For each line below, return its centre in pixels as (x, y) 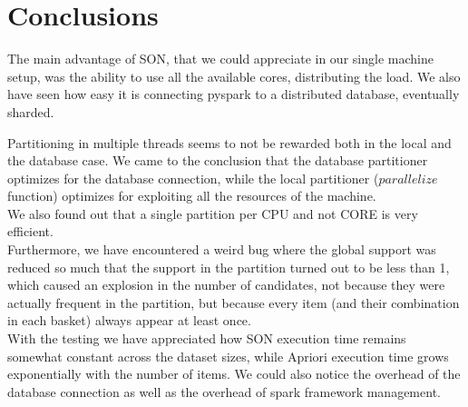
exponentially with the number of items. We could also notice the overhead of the (234, 374)
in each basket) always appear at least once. (129, 320)
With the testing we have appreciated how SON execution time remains (207, 338)
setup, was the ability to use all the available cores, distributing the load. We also (234, 76)
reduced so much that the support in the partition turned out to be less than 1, (229, 267)
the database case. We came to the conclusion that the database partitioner (218, 160)
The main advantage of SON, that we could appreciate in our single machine (220, 59)
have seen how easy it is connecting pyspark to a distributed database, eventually (234, 94)
